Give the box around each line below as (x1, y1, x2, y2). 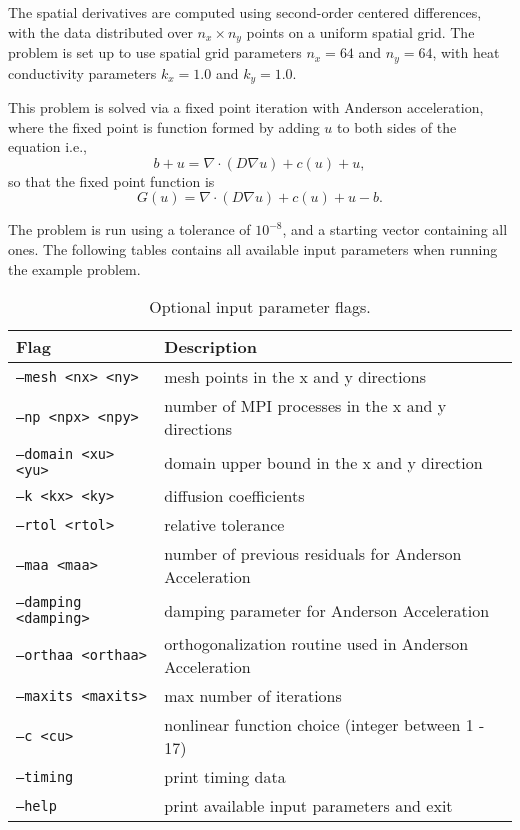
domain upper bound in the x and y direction (164, 450, 483, 474)
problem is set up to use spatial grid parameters (8, 42, 302, 63)
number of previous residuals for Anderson (164, 542, 462, 566)
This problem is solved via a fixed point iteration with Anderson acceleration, (8, 96, 484, 117)
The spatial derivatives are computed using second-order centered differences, (8, 2, 482, 22)
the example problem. (8, 258, 141, 279)
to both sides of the (337, 116, 457, 137)
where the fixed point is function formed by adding (8, 116, 320, 137)
